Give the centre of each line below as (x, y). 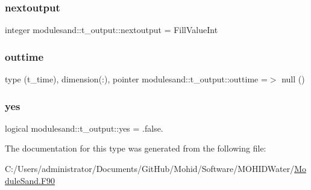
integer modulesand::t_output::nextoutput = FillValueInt (112, 30)
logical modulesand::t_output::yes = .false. (84, 128)
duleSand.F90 (30, 180)
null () (293, 79)
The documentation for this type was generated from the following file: (136, 148)
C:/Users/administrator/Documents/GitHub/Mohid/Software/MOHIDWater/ (150, 169)
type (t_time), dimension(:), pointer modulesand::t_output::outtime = (136, 79)
